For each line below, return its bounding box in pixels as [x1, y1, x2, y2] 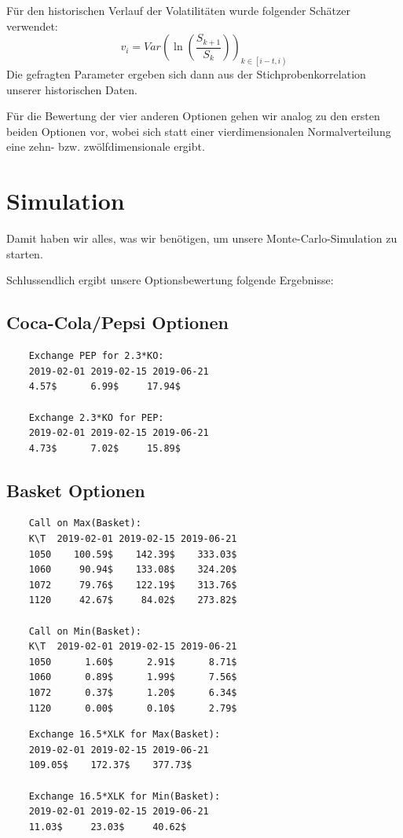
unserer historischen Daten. [6, 81, 137, 97]
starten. [6, 245, 43, 262]
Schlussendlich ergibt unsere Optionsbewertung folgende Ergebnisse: [6, 272, 334, 288]
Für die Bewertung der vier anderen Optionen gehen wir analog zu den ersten [6, 108, 380, 124]
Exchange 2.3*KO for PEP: [28, 412, 164, 423]
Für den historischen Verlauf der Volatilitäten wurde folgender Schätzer [6, 2, 350, 18]
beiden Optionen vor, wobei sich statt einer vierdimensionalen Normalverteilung [6, 123, 391, 139]
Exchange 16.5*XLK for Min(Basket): [28, 790, 221, 802]
